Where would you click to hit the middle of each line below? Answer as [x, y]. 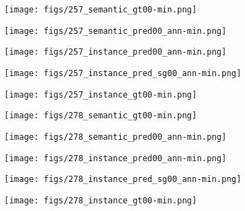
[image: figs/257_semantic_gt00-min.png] [101, 10]
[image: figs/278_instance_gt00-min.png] [101, 200]
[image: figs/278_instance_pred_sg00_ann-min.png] [123, 180]
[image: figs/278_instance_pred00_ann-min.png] [116, 158]
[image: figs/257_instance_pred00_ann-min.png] [116, 52]
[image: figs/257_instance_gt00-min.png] [101, 94]
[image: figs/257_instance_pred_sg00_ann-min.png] [123, 73]
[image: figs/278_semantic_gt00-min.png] [101, 116]
